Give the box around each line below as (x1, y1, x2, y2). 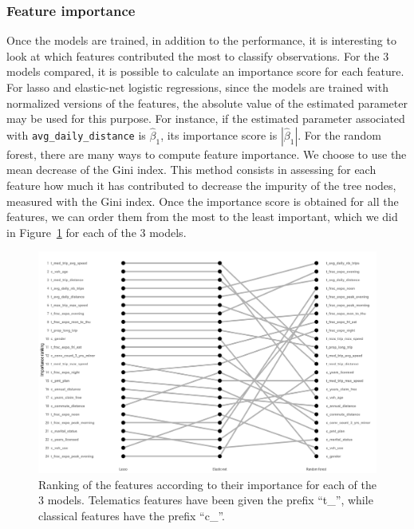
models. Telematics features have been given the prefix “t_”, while (47, 491, 373, 508)
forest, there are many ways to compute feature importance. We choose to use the (6, 145, 407, 162)
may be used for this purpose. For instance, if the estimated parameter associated (6, 110, 405, 127)
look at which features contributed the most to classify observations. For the (6, 47, 380, 64)
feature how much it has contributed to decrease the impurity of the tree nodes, (6, 176, 396, 193)
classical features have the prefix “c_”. (38, 507, 225, 523)
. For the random (298, 126, 381, 143)
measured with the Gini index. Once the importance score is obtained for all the (6, 192, 399, 209)
